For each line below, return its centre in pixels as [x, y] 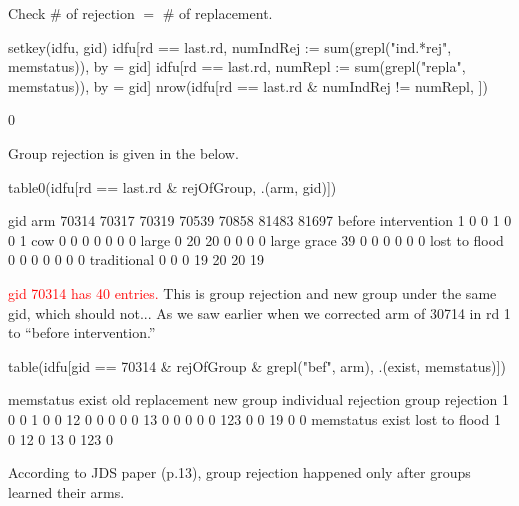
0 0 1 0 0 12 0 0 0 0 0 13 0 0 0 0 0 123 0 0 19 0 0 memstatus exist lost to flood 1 [254, 418]
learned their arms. [66, 491]
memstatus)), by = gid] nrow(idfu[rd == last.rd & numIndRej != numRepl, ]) [248, 85]
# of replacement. [217, 13]
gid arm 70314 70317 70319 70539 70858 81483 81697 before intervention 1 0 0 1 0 [260, 220]
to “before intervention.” [82, 332]
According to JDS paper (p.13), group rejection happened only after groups [239, 472]
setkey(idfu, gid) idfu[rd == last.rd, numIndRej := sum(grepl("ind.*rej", [230, 46]
